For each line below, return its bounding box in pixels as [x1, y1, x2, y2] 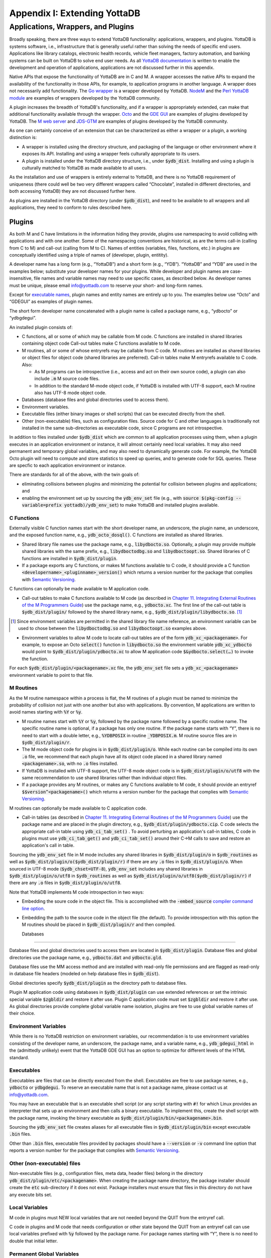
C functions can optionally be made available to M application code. [9, 586, 150, 592]
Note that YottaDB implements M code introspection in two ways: [9, 889, 144, 895]
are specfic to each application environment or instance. [9, 462, 126, 468]
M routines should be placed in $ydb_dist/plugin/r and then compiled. [22, 921, 176, 928]
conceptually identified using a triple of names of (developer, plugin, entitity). [9, 252, 169, 258]
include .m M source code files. [34, 375, 100, 382]
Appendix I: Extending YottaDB [9, 8, 141, 19]
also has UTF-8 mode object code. [34, 390, 106, 396]
